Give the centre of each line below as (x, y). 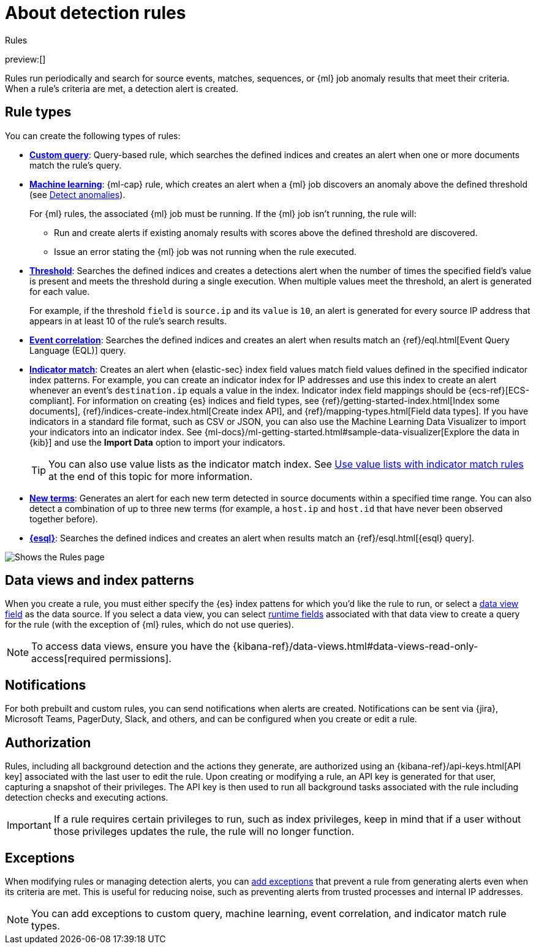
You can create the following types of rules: (93, 135)
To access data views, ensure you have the (131, 646)
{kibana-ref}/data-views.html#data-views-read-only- (356, 646)
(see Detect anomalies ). (77, 194)
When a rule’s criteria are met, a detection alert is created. (122, 88)
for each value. (60, 291)
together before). (64, 519)
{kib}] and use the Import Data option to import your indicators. (157, 442)
